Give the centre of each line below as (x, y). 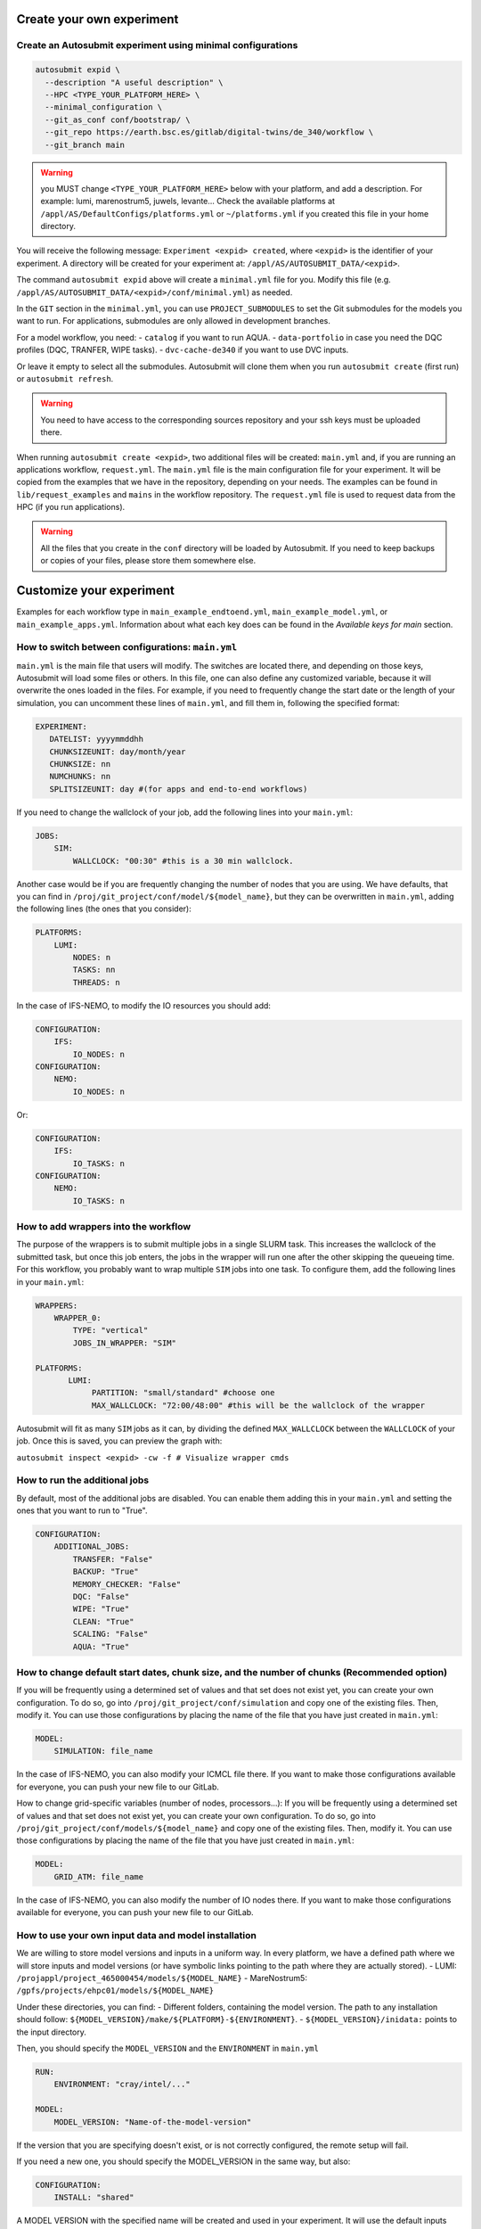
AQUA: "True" (101, 1646)
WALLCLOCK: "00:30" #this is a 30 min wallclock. (183, 861)
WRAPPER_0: (77, 1318)
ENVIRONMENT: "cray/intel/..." (122, 2085)
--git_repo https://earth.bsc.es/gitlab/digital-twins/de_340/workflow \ (209, 132)
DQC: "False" (101, 1596)
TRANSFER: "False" (113, 1559)
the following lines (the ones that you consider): (104, 909)
